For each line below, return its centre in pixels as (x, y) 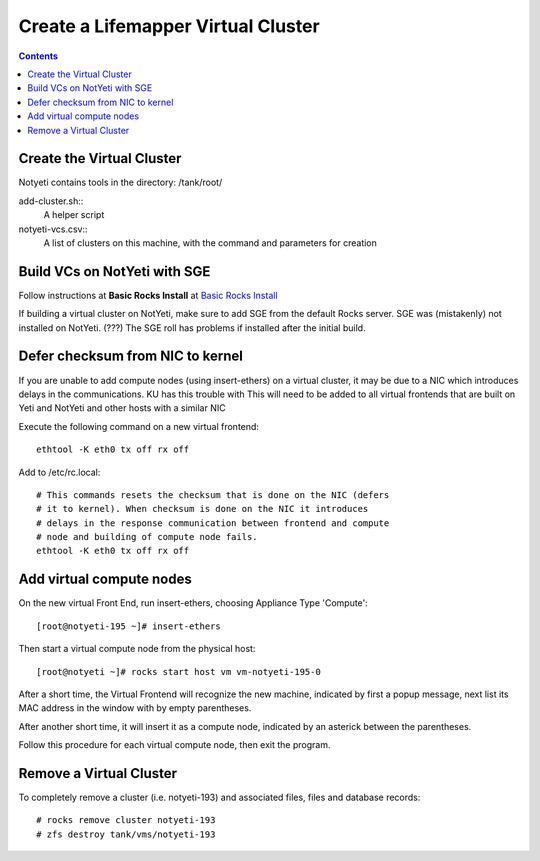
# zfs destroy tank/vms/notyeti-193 (126, 834)
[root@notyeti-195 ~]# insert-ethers (129, 626)
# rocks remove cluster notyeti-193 (126, 820)
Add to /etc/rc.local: (59, 472)
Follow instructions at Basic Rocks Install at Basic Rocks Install (148, 295)
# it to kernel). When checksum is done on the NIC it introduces (202, 509)
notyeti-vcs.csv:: (53, 229)
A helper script (74, 215)
